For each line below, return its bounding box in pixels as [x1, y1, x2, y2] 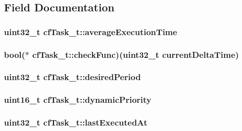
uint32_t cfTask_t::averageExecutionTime [4, 25, 177, 38]
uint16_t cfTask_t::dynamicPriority [4, 93, 151, 106]
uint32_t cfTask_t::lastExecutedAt [4, 116, 147, 129]
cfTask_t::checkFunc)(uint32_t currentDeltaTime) [32, 48, 239, 60]
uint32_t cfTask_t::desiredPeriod [4, 71, 141, 83]
